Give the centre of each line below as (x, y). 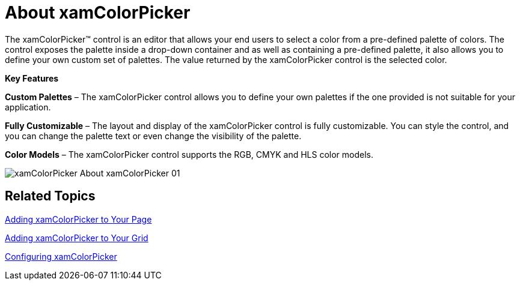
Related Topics (50, 196)
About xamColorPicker (98, 13)
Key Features (32, 78)
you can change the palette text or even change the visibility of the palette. (153, 136)
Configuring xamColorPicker (61, 256)
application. (28, 107)
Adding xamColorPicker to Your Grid (77, 238)
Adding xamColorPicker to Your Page (78, 219)
